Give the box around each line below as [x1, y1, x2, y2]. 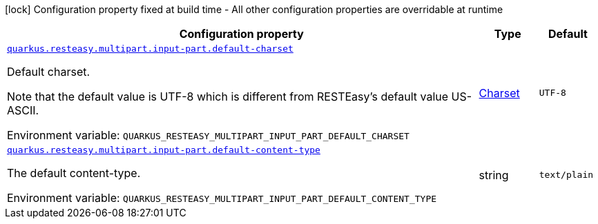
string [479, 167, 509, 182]
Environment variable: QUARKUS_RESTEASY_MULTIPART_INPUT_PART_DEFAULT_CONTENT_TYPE [7, 191, 437, 205]
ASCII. [7, 103, 39, 117]
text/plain [539, 170, 594, 180]
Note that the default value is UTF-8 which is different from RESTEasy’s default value [7, 90, 449, 103]
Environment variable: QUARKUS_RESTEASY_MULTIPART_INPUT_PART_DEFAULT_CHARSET [7, 128, 409, 142]
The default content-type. [7, 166, 141, 180]
